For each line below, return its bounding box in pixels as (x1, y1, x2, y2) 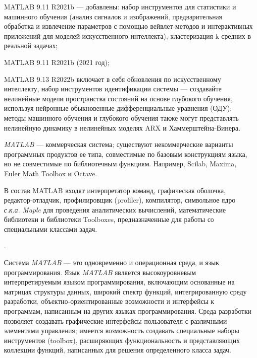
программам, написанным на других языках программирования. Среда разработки (4, 306, 252, 316)
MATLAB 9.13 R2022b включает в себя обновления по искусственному (4, 73, 221, 84)
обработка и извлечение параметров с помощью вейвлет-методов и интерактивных (4, 21, 253, 31)
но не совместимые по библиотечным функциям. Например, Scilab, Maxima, (4, 158, 237, 169)
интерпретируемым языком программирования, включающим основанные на (4, 277, 235, 287)
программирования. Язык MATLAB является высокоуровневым (4, 267, 196, 277)
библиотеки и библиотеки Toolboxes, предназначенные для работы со (4, 214, 214, 224)
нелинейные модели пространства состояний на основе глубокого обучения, (4, 93, 233, 103)
